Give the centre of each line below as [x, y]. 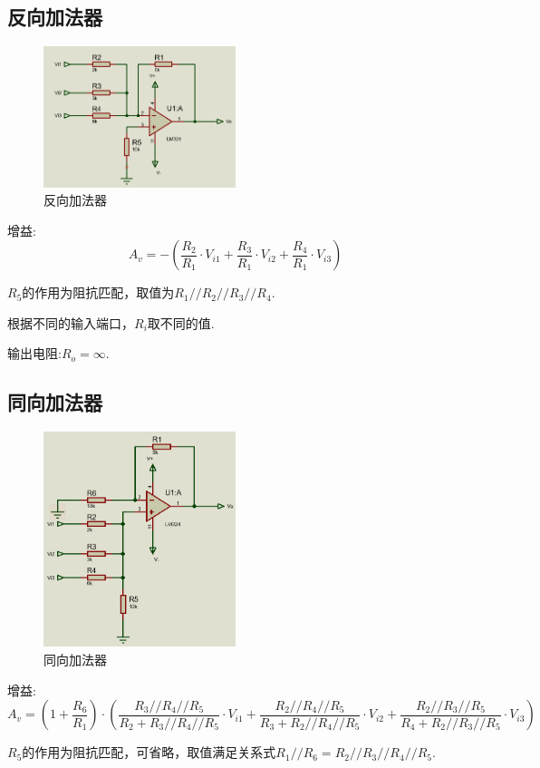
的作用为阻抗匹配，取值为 [98, 292]
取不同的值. [181, 322]
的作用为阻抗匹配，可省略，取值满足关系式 [149, 752]
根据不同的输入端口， [71, 322]
